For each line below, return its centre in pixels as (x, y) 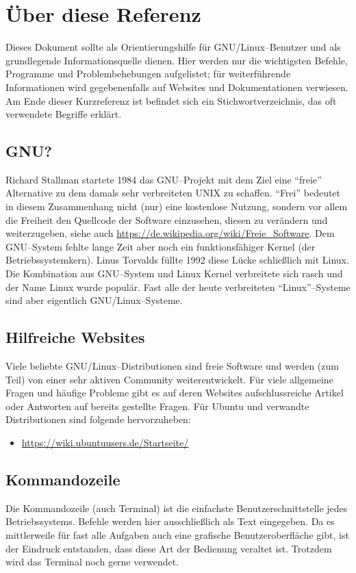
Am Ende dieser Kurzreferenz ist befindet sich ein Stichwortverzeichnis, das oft (171, 100)
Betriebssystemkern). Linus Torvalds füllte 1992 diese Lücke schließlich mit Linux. (177, 260)
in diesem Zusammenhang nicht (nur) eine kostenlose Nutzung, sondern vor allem (177, 206)
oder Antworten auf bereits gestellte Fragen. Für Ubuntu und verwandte (157, 406)
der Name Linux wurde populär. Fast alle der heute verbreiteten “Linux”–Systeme (178, 286)
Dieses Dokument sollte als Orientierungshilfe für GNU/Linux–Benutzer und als (173, 47)
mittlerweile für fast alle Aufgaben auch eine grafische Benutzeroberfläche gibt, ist (177, 534)
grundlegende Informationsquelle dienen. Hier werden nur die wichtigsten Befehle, (177, 60)
